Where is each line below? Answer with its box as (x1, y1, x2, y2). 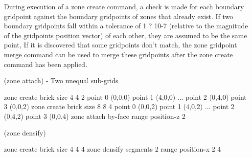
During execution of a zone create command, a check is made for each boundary (4, 1, 244, 11)
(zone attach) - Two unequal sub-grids (4, 75, 118, 86)
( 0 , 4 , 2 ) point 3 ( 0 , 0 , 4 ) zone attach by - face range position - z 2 (4, 111, 185, 121)
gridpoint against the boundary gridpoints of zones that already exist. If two (4, 11, 233, 21)
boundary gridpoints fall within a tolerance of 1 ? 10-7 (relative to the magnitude (4, 21, 248, 31)
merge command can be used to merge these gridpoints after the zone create (4, 49, 233, 59)
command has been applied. (4, 59, 88, 69)
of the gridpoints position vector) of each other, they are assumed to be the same (4, 30, 247, 40)
